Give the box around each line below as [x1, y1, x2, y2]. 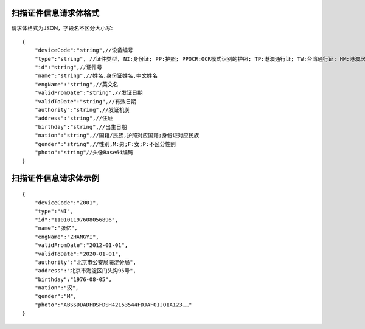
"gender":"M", [34, 293, 77, 300]
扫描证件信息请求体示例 [11, 173, 100, 184]
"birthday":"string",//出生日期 [34, 123, 127, 130]
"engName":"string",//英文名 [34, 81, 119, 88]
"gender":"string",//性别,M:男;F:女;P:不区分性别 [34, 140, 176, 147]
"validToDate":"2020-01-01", [34, 250, 122, 257]
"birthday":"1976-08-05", [34, 275, 113, 283]
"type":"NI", [34, 207, 74, 215]
